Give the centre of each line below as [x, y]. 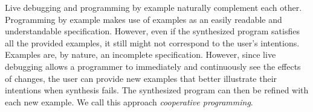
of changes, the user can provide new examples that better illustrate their [141, 78]
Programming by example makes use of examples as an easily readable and [144, 19]
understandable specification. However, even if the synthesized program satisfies [152, 31]
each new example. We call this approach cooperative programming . [129, 101]
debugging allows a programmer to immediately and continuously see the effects [153, 66]
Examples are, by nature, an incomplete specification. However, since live [140, 54]
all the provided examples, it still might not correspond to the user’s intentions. [152, 42]
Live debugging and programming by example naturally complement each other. [153, 7]
